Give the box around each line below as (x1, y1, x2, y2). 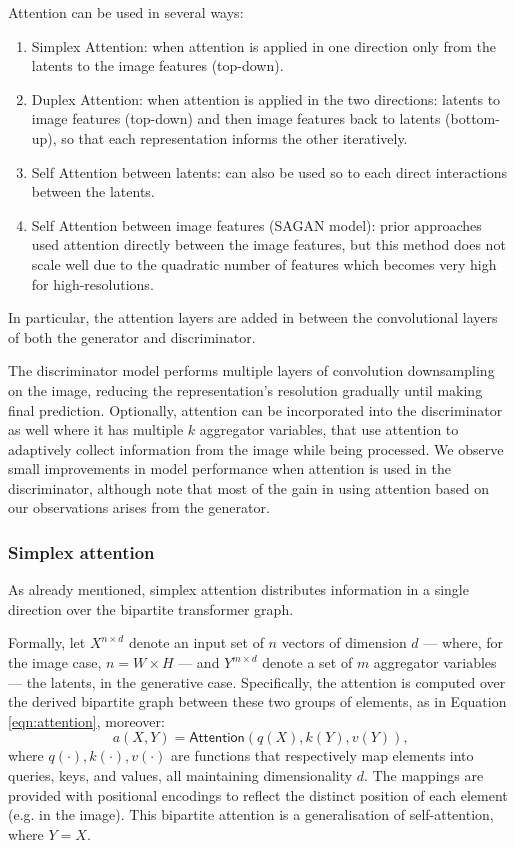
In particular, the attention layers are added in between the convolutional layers (8, 307, 498, 328)
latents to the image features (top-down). (31, 55, 284, 76)
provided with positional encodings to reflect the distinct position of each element (8, 784, 508, 805)
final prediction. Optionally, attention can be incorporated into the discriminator (8, 399, 503, 420)
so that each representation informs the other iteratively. (61, 127, 408, 148)
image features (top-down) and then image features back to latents (31, 108, 441, 129)
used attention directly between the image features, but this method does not (31, 234, 506, 255)
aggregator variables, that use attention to (199, 419, 459, 440)
